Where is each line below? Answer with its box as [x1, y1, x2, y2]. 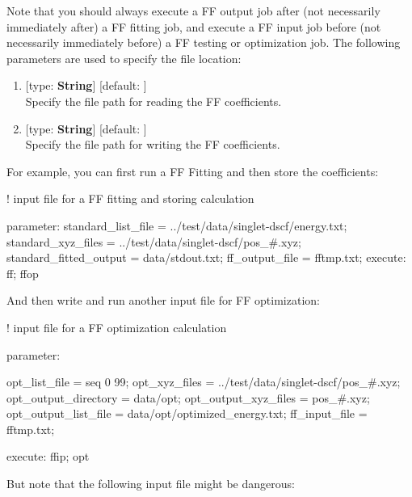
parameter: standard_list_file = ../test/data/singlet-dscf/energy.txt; [6, 217, 347, 234]
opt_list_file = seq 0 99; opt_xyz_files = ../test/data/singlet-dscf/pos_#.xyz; [6, 373, 401, 390]
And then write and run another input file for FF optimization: [6, 292, 320, 309]
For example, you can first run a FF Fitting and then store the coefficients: [6, 162, 379, 179]
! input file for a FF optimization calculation [6, 318, 227, 335]
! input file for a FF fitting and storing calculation [6, 190, 254, 207]
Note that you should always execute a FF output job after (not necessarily [6, 2, 380, 19]
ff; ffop [6, 264, 39, 281]
